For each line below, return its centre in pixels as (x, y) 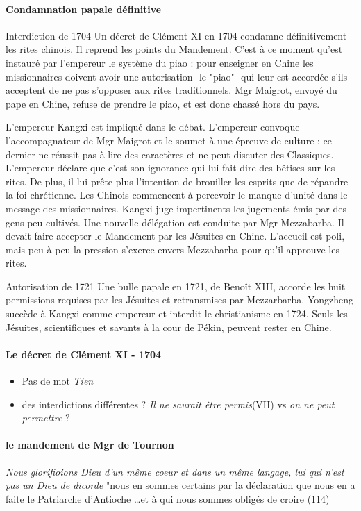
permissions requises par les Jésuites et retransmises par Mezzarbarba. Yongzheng (180, 300)
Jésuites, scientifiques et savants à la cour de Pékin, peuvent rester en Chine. (169, 327)
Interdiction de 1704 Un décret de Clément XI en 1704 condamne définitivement (176, 35)
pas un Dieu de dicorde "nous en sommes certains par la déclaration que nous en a (180, 485)
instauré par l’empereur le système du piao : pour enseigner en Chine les (160, 62)
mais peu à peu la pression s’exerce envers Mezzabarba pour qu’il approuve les (173, 249)
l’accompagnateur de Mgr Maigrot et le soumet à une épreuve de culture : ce (169, 140)
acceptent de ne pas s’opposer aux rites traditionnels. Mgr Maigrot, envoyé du (171, 90)
